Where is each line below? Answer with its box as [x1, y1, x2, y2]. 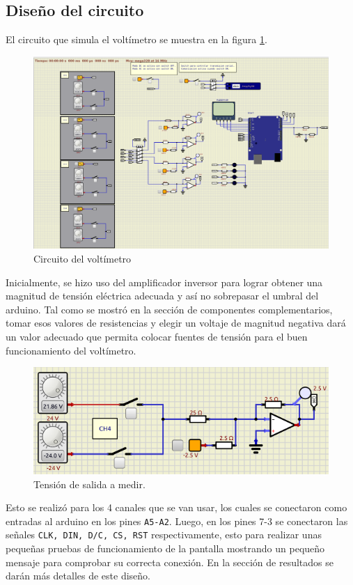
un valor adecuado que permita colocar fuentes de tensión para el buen [6, 329, 308, 344]
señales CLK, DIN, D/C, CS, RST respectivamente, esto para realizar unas [6, 527, 322, 542]
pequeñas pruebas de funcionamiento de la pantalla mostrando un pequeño [6, 541, 325, 556]
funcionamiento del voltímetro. [6, 343, 136, 357]
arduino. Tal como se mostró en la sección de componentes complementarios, [6, 302, 333, 316]
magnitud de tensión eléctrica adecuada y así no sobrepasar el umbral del [6, 288, 319, 303]
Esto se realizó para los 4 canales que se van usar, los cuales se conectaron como [6, 500, 347, 515]
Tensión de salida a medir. [33, 476, 146, 491]
